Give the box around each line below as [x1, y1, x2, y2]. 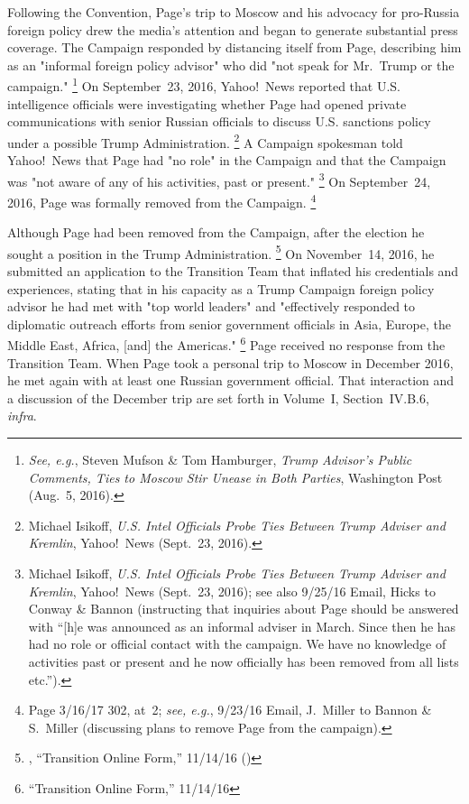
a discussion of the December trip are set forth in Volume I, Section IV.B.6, [7, 388, 429, 407]
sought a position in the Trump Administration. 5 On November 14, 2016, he [7, 241, 435, 263]
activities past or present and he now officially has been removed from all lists [28, 652, 459, 670]
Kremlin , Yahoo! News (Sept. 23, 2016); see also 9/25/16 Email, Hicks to [28, 581, 436, 600]
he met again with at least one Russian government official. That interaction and [7, 371, 455, 390]
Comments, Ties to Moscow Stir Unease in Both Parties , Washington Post [28, 467, 443, 486]
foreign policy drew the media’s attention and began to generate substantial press [7, 20, 458, 39]
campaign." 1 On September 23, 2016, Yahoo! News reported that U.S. [7, 74, 400, 96]
